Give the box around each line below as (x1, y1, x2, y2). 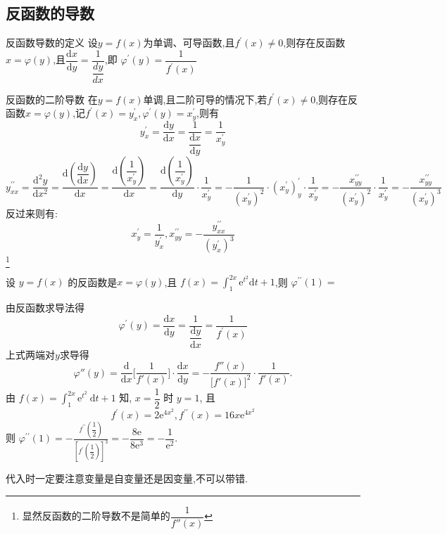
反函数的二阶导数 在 (6, 91, 98, 106)
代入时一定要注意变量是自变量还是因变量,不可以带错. (6, 471, 248, 486)
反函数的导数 (6, 2, 94, 24)
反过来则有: (6, 205, 58, 220)
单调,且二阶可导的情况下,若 (143, 91, 267, 106)
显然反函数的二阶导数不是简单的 (22, 508, 170, 523)
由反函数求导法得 (6, 299, 84, 314)
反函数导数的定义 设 (6, 35, 98, 50)
